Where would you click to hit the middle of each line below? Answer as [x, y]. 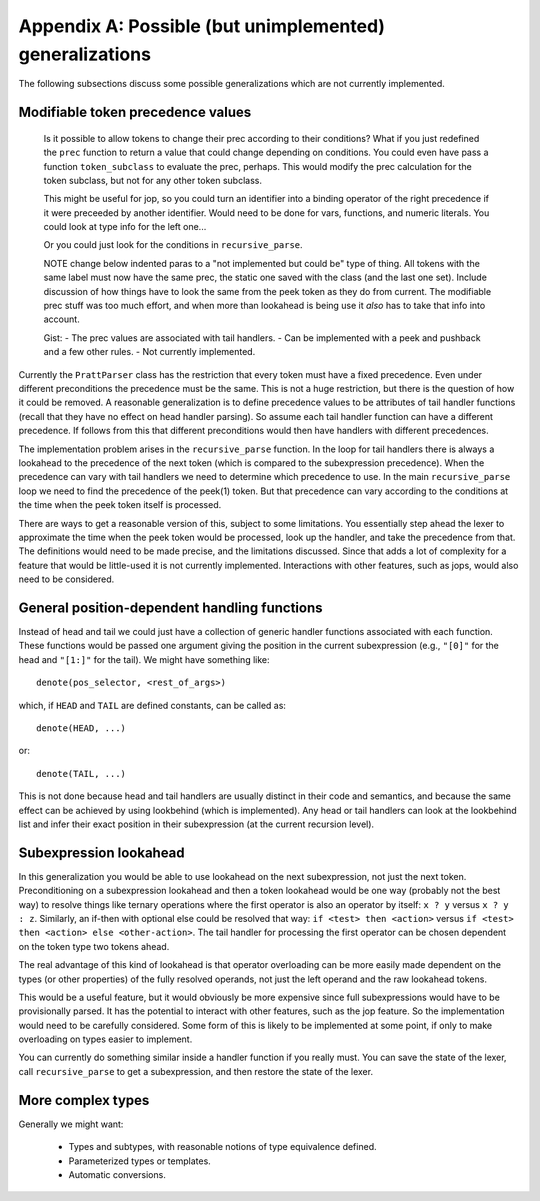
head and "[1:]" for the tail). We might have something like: [144, 659]
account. [61, 319]
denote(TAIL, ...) [81, 773]
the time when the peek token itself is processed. [120, 505]
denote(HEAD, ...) [81, 728]
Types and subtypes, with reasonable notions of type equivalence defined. [222, 1147]
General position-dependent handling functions [170, 607]
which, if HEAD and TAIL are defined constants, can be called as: [152, 705]
